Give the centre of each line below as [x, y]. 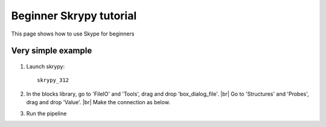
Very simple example [52, 51]
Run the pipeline [46, 113]
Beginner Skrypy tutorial [74, 16]
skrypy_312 [53, 80]
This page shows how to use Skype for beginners [73, 34]
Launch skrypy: [46, 66]
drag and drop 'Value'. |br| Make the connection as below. [98, 102]
